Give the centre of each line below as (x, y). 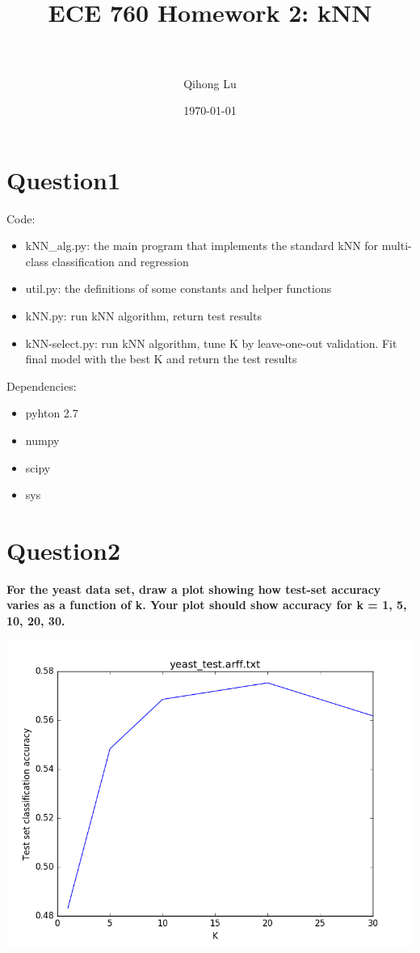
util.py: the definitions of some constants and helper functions (178, 288)
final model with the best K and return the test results (161, 359)
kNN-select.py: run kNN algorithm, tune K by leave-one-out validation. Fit (211, 343)
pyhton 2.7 (52, 413)
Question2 (64, 550)
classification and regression (120, 261)
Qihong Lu (210, 83)
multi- (397, 246)
